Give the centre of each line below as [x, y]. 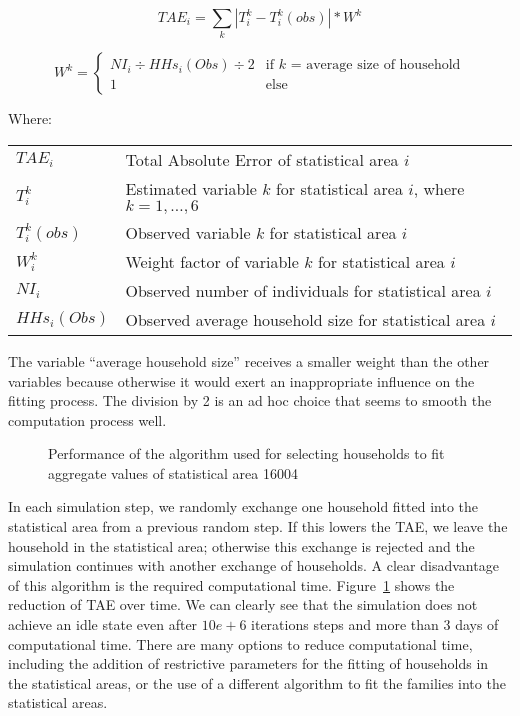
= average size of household [375, 65]
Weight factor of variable [212, 261]
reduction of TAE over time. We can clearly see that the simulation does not [243, 604]
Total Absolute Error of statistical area [262, 159]
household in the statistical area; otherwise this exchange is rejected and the [241, 545]
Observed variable [188, 232]
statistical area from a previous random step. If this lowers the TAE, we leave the [258, 526]
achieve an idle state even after [103, 624]
